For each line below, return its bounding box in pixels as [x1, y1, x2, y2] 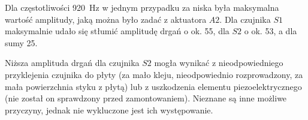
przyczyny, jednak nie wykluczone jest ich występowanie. [5, 103, 213, 116]
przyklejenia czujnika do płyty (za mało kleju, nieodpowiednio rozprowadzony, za [5, 68, 303, 80]
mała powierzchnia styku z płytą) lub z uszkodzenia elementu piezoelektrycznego [5, 80, 302, 92]
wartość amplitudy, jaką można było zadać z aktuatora [5, 13, 207, 25]
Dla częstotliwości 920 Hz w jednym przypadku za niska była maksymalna [5, 1, 279, 13]
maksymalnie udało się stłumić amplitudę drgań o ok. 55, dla [5, 25, 230, 37]
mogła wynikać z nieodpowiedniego [154, 56, 283, 69]
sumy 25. [5, 36, 38, 49]
